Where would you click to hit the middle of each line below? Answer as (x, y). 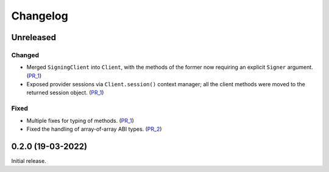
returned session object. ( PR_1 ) (65, 93)
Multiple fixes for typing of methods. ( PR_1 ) (80, 120)
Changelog (40, 16)
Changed (25, 55)
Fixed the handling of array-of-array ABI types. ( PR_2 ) (94, 129)
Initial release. (29, 160)
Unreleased (34, 37)
